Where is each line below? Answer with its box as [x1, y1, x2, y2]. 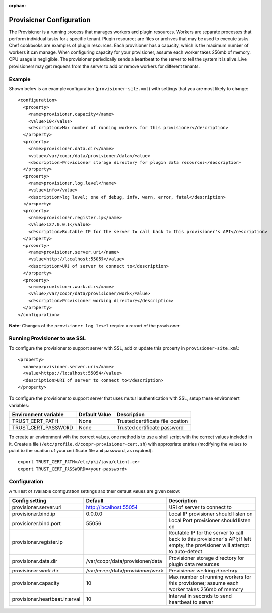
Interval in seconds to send [169, 593, 232, 600]
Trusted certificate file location [116, 418, 188, 425]
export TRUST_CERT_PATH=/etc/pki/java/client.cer [18, 459, 140, 465]
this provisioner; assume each [169, 580, 238, 587]
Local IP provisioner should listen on [169, 510, 253, 517]
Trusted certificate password [116, 424, 184, 431]
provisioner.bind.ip [12, 510, 55, 517]
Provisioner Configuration [9, 15, 91, 24]
